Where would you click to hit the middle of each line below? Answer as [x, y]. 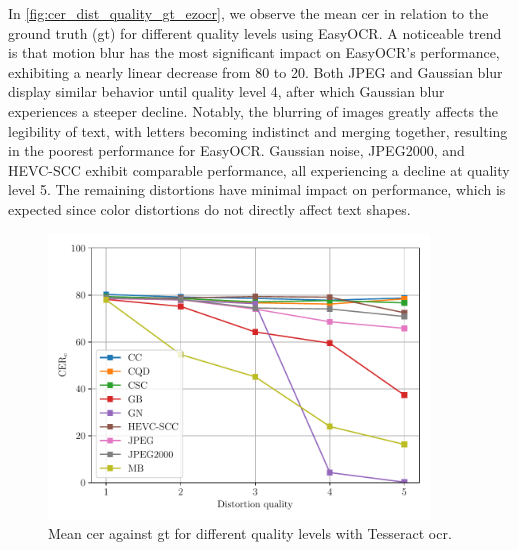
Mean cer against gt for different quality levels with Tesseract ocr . [250, 533]
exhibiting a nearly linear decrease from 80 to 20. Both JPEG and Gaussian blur [255, 71]
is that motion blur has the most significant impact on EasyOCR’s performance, [254, 52]
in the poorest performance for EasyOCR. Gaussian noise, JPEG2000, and [236, 150]
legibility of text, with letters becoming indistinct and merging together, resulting [258, 130]
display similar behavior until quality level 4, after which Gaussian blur [226, 91]
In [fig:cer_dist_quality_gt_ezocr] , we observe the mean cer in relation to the [248, 13]
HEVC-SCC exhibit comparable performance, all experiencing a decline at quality [259, 169]
